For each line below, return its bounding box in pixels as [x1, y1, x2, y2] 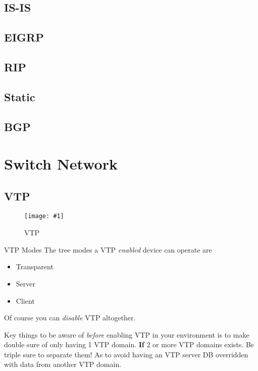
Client [16, 295, 35, 306]
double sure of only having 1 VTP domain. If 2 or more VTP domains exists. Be [4, 339, 254, 350]
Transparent [16, 261, 54, 272]
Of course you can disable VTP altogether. [4, 312, 136, 323]
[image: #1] [24, 213, 64, 220]
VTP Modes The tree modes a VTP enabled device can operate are [4, 244, 212, 255]
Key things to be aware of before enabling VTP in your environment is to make [4, 329, 249, 340]
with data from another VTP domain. [4, 359, 122, 369]
